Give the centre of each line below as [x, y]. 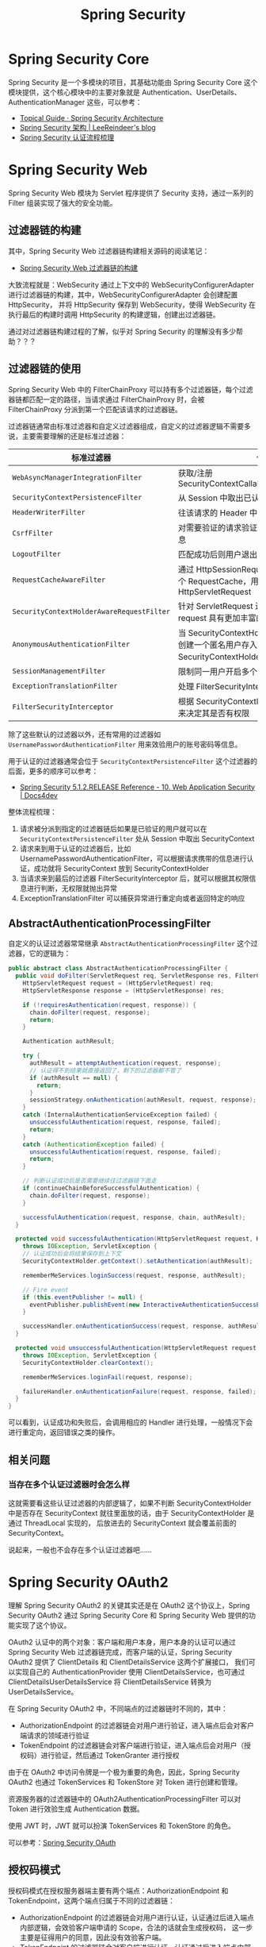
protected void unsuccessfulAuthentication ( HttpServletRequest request [136, 1348]
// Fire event [46, 1290]
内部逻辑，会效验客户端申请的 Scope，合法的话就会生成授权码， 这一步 [136, 1927]
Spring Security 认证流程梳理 [67, 137]
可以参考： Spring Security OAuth [62, 1842]
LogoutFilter [37, 554]
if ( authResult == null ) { [74, 1078]
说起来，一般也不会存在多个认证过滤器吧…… [80, 1549]
